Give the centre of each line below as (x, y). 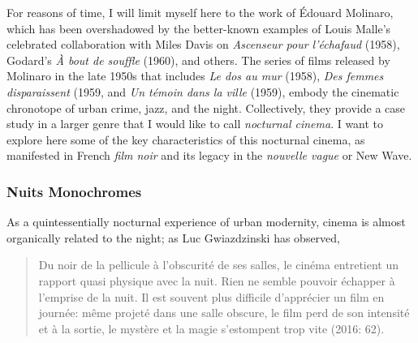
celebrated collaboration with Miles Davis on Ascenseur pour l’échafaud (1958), (203, 44)
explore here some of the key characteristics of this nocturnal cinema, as (186, 139)
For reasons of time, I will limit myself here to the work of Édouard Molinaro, (200, 12)
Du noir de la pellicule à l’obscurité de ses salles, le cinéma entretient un (219, 265)
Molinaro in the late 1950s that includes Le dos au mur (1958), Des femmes (195, 76)
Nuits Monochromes (74, 191)
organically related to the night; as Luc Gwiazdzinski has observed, (173, 237)
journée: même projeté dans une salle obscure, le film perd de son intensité (224, 313)
